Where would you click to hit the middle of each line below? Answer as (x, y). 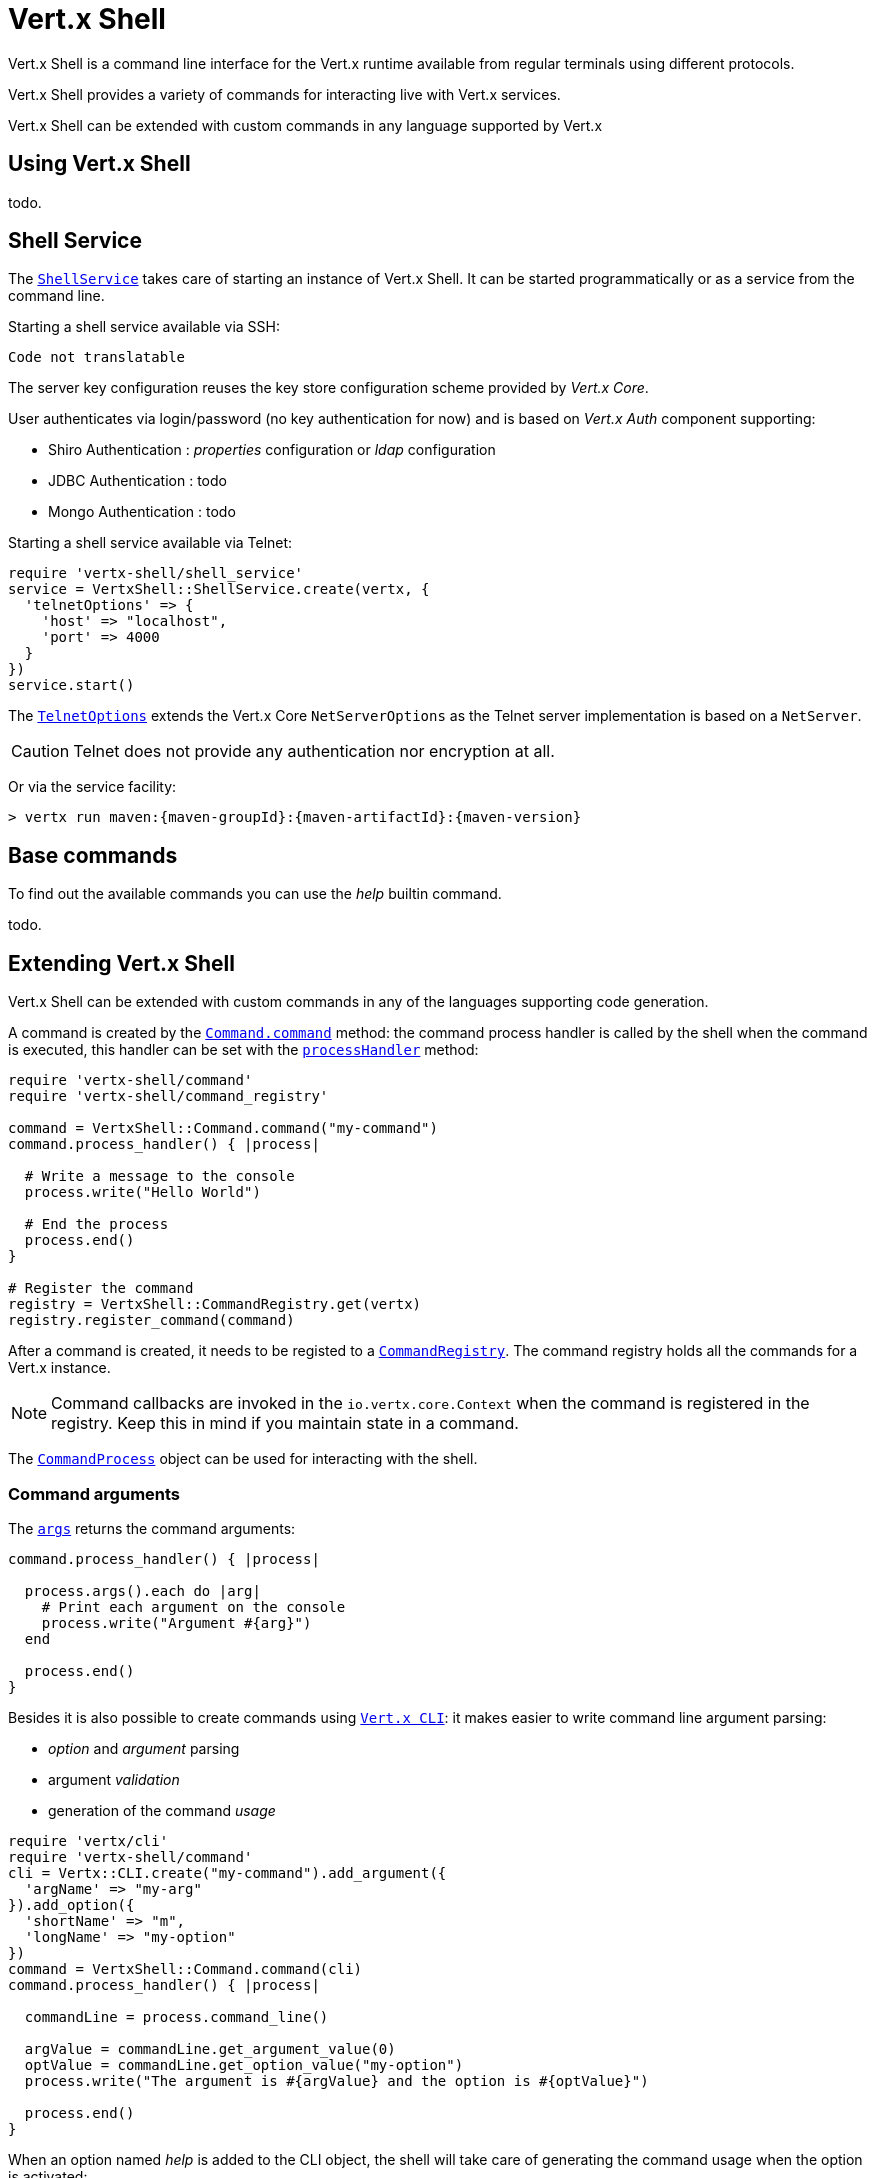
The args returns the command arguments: (152, 1528)
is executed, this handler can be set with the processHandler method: (243, 1050)
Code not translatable (97, 357)
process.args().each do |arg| (142, 1590)
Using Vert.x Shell (99, 164)
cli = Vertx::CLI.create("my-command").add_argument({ (227, 1872)
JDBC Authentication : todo (137, 481)
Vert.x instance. (59, 1368)
